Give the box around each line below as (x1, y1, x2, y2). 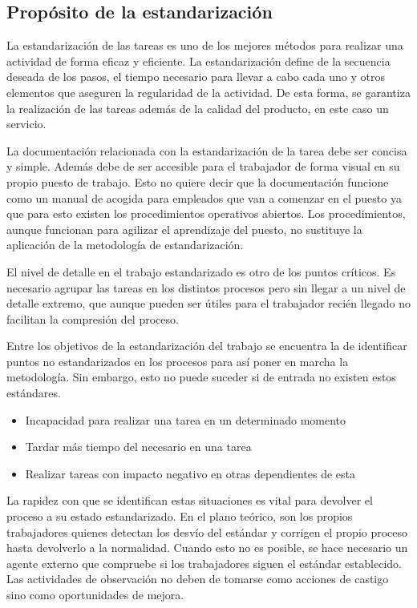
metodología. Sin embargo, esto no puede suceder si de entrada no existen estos (6, 368, 396, 385)
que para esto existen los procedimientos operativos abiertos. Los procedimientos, (6, 205, 406, 222)
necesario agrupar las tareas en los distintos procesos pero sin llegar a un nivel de (6, 279, 406, 296)
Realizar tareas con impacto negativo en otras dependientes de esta (25, 465, 356, 481)
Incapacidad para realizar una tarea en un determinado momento (25, 411, 346, 428)
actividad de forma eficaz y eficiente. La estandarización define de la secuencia (6, 52, 391, 69)
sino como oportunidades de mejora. (6, 586, 184, 603)
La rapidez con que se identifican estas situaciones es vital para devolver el (6, 492, 373, 509)
